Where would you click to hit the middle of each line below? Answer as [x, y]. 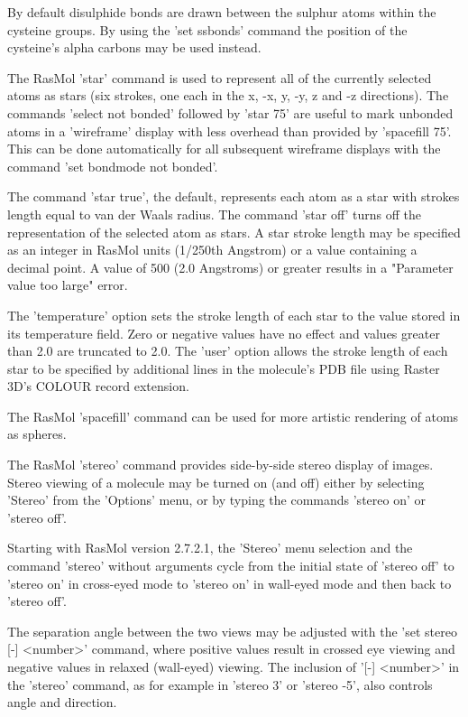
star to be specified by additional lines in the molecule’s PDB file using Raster [224, 368]
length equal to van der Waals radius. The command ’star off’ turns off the [214, 214]
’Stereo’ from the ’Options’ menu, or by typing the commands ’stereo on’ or [216, 500]
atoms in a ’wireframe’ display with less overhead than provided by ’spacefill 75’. [229, 130]
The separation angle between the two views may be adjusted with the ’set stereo [232, 631]
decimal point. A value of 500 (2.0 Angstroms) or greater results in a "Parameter [230, 267]
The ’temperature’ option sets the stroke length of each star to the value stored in [234, 315]
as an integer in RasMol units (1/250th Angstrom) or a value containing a [212, 250]
